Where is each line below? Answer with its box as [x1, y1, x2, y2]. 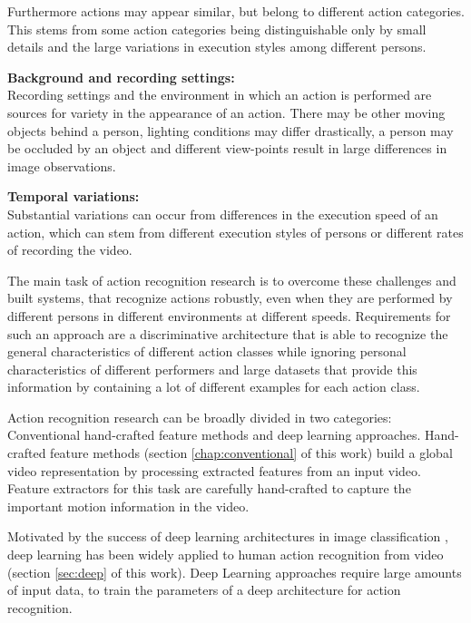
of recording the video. [7, 240, 132, 259]
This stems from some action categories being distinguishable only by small [7, 19, 427, 38]
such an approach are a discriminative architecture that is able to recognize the [7, 324, 448, 343]
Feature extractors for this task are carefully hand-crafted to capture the [7, 479, 411, 498]
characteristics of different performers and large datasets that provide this [7, 359, 417, 378]
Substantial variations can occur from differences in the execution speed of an [7, 204, 438, 223]
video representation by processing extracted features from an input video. [7, 461, 421, 480]
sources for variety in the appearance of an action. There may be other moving [7, 102, 446, 122]
